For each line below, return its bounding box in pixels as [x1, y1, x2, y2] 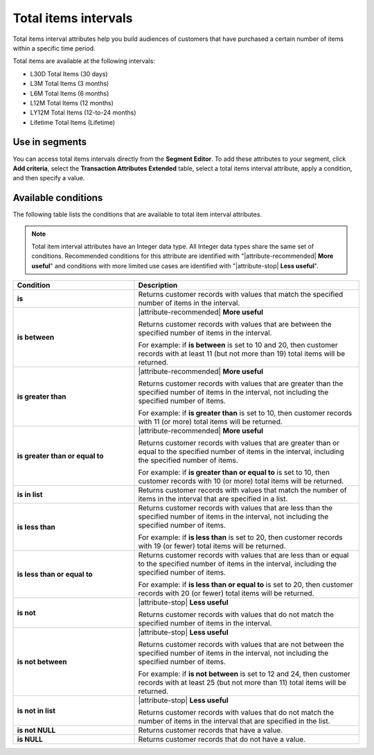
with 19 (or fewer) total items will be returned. [138, 541, 286, 551]
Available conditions [12, 192, 103, 204]
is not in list [17, 706, 55, 715]
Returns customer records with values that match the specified [138, 290, 344, 300]
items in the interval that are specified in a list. [138, 494, 288, 504]
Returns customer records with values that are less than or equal [138, 550, 349, 560]
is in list [17, 489, 43, 499]
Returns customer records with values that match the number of [138, 485, 347, 495]
